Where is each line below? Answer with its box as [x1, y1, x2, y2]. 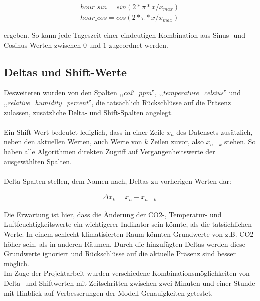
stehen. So [224, 136, 256, 147]
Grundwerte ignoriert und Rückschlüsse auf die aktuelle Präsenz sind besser [4, 248, 236, 259]
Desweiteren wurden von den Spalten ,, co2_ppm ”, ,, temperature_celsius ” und [4, 87, 241, 98]
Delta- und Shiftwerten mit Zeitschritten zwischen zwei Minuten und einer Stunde [4, 278, 255, 288]
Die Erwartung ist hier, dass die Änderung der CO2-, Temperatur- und [4, 209, 222, 219]
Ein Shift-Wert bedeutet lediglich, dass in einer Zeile [4, 126, 165, 137]
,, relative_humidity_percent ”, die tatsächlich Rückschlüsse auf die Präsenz [4, 97, 231, 108]
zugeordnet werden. [109, 39, 168, 50]
